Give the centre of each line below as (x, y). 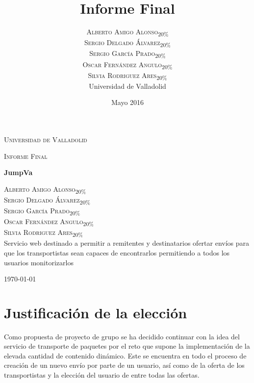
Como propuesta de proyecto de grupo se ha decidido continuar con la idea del (122, 336)
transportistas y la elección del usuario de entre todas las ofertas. (102, 375)
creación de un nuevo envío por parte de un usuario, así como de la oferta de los (124, 365)
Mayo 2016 (127, 102)
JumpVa (18, 172)
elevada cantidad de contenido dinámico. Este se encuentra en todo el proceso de (125, 355)
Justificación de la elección (96, 312)
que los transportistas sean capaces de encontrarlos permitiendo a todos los (117, 252)
